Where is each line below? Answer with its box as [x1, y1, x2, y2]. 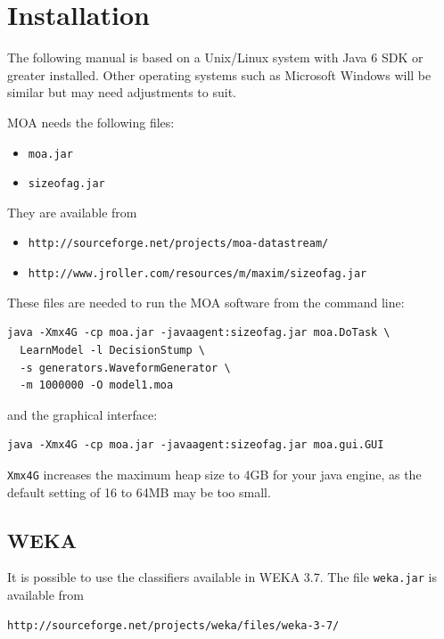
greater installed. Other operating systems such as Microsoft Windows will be [7, 65, 432, 84]
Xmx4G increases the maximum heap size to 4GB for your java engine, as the [7, 464, 422, 483]
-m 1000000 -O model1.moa [20, 379, 174, 392]
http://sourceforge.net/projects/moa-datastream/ [28, 237, 329, 250]
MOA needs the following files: [7, 112, 175, 131]
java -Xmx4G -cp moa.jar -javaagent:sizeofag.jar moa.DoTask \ [7, 326, 391, 340]
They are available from [7, 202, 137, 221]
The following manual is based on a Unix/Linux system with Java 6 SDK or [7, 48, 423, 67]
